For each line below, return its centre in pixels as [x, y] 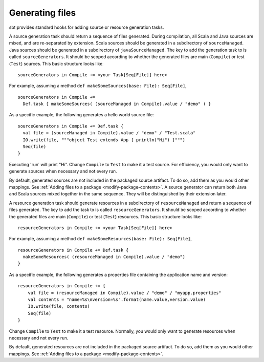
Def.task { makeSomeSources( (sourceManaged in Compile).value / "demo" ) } [117, 104]
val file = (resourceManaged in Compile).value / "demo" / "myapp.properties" [124, 293]
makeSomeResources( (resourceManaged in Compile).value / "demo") [104, 257]
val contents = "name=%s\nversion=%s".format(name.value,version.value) [117, 300]
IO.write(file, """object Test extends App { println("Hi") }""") [104, 140]
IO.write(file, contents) [59, 306]
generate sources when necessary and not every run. [63, 171]
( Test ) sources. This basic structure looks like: [56, 64]
